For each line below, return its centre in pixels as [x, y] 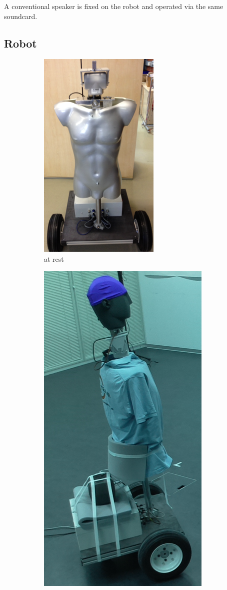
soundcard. [21, 16]
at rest [54, 258]
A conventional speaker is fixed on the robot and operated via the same [114, 6]
